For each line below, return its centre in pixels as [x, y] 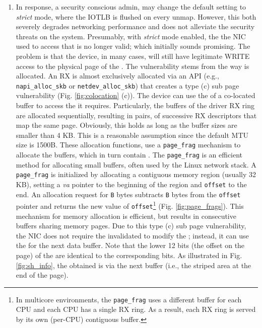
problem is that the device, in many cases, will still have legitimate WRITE [133, 56]
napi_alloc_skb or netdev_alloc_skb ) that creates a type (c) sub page [127, 85]
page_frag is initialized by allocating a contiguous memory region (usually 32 [136, 174]
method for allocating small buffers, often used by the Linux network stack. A [136, 164]
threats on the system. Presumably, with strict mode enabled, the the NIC [131, 36]
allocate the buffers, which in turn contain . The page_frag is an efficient [129, 155]
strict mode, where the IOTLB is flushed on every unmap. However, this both [136, 16]
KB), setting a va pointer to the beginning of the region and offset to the [131, 184]
